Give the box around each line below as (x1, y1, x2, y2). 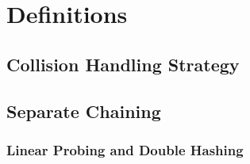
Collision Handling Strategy (6, 51, 240, 76)
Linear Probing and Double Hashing (6, 139, 244, 159)
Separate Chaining (6, 98, 161, 123)
